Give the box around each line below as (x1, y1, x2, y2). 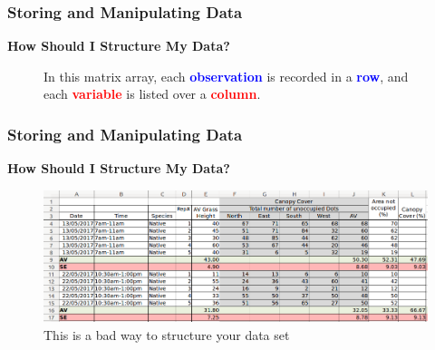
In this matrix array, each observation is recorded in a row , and (43, 66, 409, 85)
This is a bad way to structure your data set (43, 326, 290, 345)
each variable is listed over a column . (43, 84, 261, 103)
